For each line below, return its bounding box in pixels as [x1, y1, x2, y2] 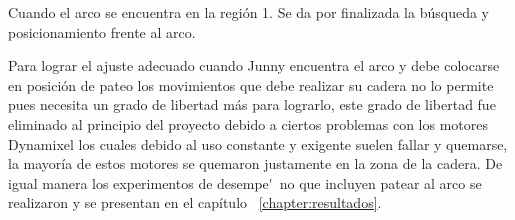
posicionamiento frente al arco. [8, 21, 196, 42]
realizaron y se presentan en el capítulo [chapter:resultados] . [8, 192, 382, 213]
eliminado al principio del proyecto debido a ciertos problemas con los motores [8, 113, 488, 134]
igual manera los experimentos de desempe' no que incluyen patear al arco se [8, 172, 482, 193]
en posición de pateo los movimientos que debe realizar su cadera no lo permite [8, 74, 494, 95]
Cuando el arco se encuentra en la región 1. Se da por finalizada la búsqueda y [8, 2, 489, 22]
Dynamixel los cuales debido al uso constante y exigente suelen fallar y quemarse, [8, 133, 508, 154]
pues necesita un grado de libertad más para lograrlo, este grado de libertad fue [8, 94, 496, 115]
